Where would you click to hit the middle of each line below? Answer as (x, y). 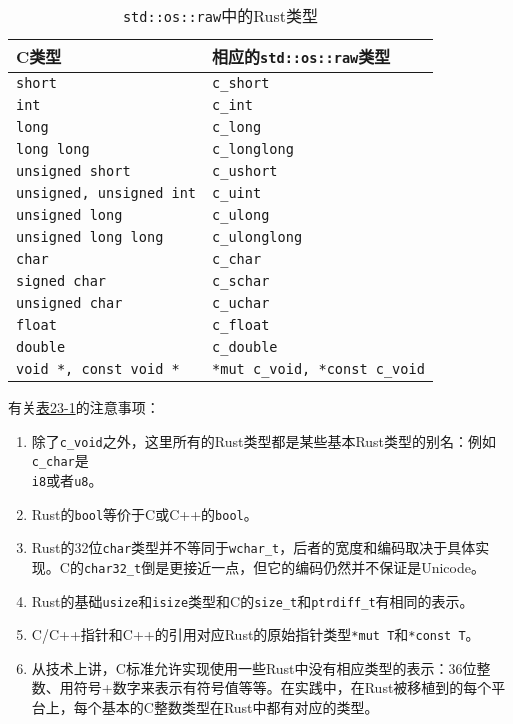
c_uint (237, 193)
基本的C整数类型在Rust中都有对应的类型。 (240, 707)
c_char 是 (60, 460)
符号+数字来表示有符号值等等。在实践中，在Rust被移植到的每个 (282, 687)
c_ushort (245, 171)
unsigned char (69, 303)
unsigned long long (90, 237)
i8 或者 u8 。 (67, 479)
